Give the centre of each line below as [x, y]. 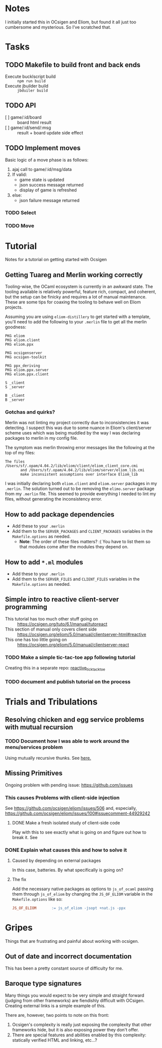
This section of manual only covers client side [51, 629]
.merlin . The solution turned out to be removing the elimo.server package [80, 489]
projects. [14, 307]
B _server [15, 400]
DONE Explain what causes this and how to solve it [66, 850]
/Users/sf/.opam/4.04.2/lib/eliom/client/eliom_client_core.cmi [72, 466]
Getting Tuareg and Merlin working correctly [74, 275]
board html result [35, 122]
